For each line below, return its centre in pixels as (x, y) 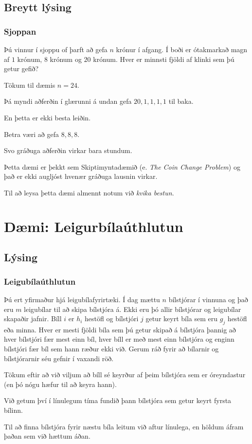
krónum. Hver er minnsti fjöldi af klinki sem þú (164, 59)
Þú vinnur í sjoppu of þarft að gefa (56, 49)
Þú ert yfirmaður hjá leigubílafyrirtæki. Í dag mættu (82, 299)
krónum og (66, 59)
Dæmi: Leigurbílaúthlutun (94, 226)
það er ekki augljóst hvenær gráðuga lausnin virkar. (81, 176)
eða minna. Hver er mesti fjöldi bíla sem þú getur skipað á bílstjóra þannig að (120, 329)
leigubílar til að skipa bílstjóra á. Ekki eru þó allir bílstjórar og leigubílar (133, 309)
